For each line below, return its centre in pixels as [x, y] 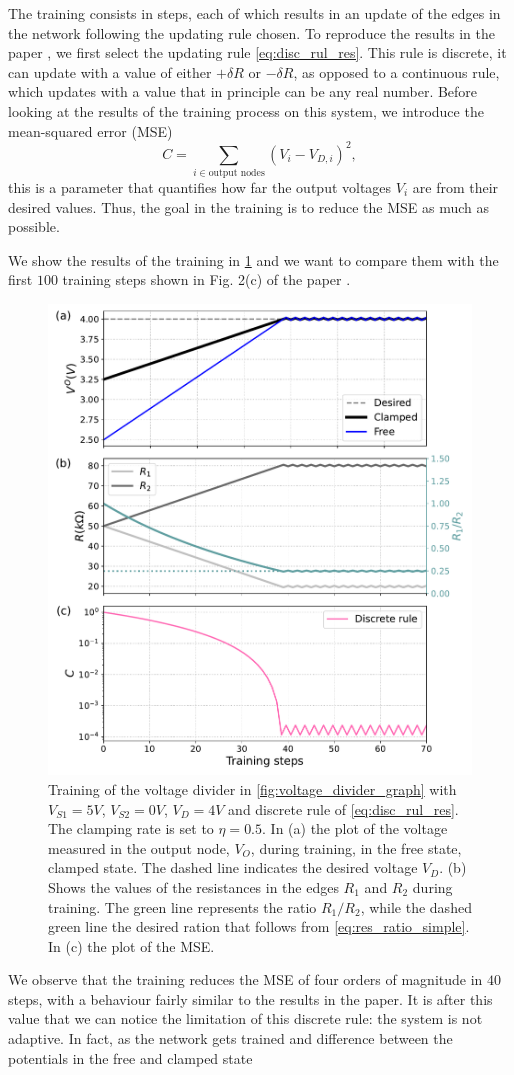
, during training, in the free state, [356, 847]
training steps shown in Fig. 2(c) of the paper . [206, 279]
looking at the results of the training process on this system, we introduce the [246, 110]
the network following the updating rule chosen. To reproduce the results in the [251, 32]
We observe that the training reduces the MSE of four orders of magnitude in [245, 979]
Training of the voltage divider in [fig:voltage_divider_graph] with [252, 788]
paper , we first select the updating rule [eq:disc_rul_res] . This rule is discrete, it [257, 52]
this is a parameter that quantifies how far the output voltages [200, 186]
